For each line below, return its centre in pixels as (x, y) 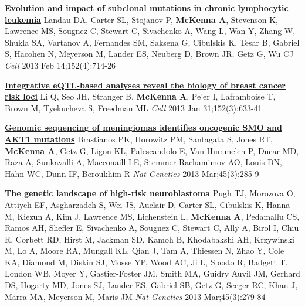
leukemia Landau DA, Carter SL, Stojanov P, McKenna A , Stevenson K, (141, 19)
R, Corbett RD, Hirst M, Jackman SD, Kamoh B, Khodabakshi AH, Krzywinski (150, 239)
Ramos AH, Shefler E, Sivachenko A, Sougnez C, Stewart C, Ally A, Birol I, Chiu (152, 228)
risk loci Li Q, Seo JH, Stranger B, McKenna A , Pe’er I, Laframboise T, (140, 96)
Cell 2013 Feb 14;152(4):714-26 (60, 65)
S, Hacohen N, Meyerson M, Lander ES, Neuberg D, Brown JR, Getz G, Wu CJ (149, 54)
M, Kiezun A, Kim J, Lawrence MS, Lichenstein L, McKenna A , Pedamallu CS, (152, 216)
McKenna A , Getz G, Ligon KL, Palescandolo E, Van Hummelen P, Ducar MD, (152, 150)
